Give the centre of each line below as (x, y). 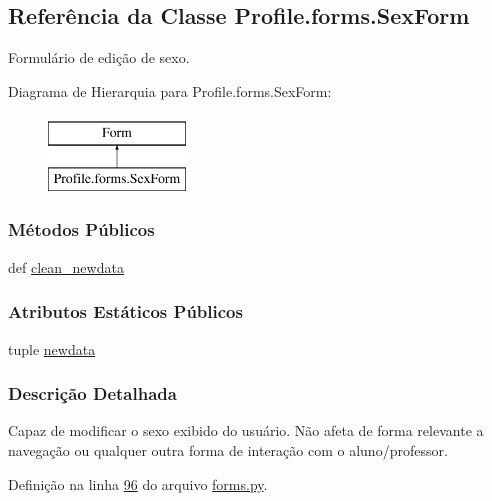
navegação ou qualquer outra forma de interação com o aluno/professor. (228, 450)
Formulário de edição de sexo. (99, 57)
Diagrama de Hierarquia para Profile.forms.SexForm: (170, 90)
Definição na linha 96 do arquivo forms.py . (138, 483)
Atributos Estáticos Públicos (125, 311)
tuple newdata (52, 348)
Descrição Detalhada (92, 393)
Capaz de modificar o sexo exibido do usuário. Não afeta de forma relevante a (246, 430)
